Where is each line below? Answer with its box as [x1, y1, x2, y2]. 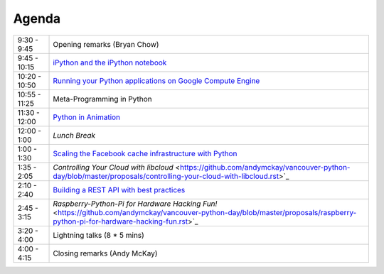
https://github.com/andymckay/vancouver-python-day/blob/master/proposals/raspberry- [57, 207, 357, 217]
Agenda [13, 11, 60, 26]
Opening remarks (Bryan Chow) [53, 39, 159, 49]
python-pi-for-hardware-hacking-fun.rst [53, 217, 188, 226]
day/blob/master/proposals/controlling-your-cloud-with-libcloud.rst [53, 171, 279, 181]
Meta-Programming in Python [53, 94, 152, 104]
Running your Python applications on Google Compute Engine [53, 75, 260, 85]
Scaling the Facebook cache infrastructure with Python [53, 148, 238, 158]
